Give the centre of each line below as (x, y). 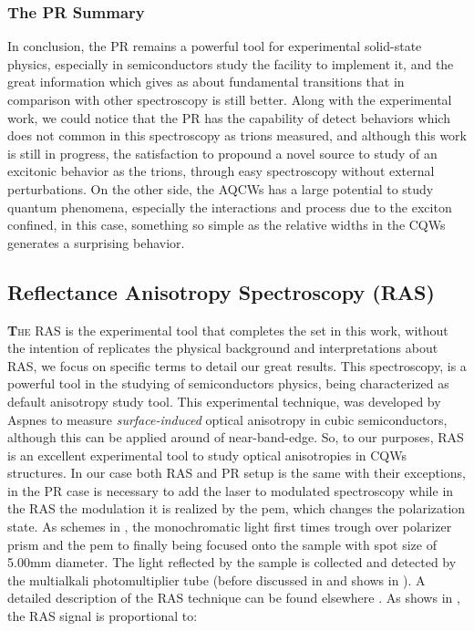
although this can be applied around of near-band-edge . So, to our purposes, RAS (236, 437)
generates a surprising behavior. (96, 242)
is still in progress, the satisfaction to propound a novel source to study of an (222, 153)
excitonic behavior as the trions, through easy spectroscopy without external (221, 171)
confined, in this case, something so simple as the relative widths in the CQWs (227, 225)
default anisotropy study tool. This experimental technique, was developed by (224, 401)
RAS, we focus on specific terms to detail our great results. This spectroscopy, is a (237, 365)
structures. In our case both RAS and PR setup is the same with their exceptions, (237, 473)
